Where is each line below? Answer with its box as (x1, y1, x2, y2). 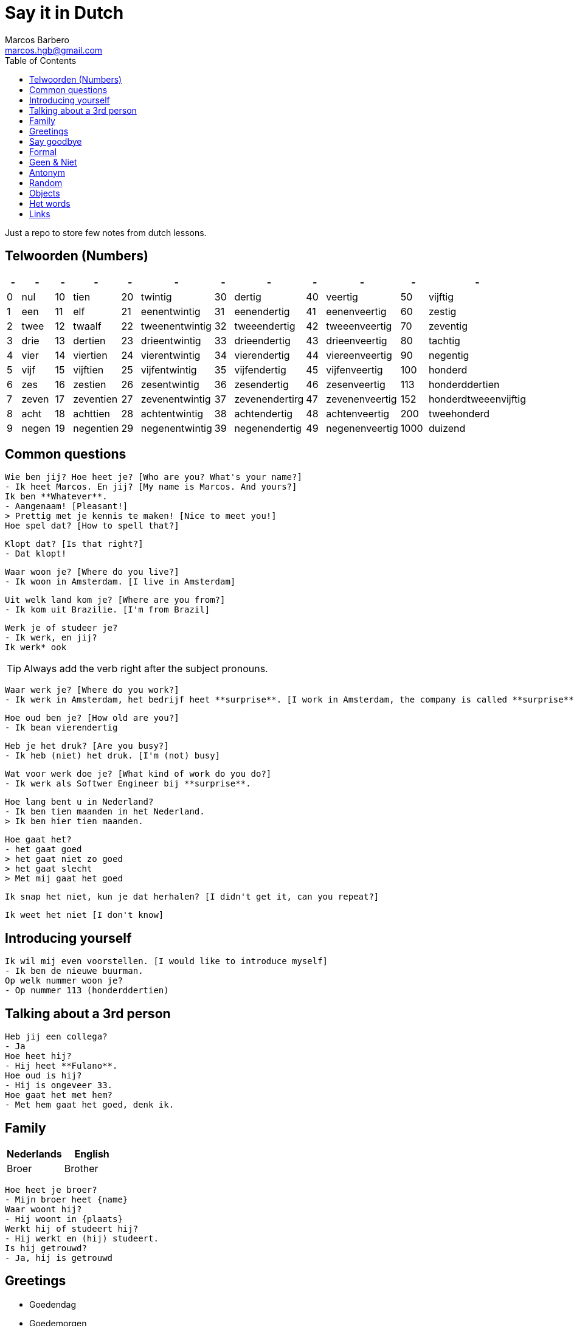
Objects (29, 187, 60, 198)
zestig (429, 305, 457, 318)
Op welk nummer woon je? (5, 976, 123, 986)
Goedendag (29, 1299, 77, 1310)
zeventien (73, 392, 118, 405)
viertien (73, 349, 108, 361)
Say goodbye (29, 136, 82, 147)
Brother (64, 1162, 99, 1175)
